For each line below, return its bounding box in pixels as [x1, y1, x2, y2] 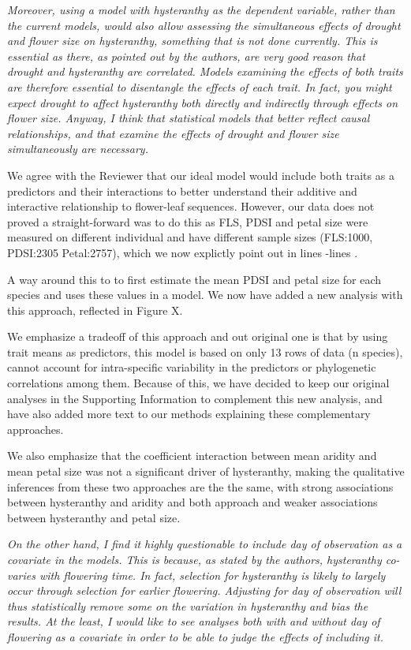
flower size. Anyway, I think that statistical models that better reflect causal [7, 110, 370, 126]
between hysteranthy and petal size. [7, 509, 181, 525]
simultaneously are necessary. [7, 140, 148, 157]
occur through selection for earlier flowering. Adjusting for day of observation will [7, 582, 402, 599]
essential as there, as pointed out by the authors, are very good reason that [7, 47, 365, 64]
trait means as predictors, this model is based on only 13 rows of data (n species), [7, 343, 403, 360]
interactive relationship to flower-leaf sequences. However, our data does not [7, 198, 375, 215]
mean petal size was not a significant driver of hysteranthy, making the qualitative [7, 463, 405, 480]
